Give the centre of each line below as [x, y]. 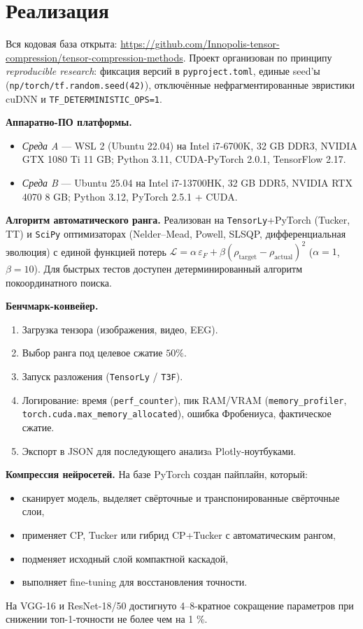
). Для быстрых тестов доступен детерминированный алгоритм [168, 269]
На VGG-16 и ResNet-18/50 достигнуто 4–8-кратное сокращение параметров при [180, 605]
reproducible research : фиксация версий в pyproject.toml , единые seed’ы [163, 71]
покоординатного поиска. [59, 282]
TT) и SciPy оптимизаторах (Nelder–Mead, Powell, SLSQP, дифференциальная [176, 233]
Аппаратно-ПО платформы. [69, 122]
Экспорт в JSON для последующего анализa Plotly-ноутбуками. [159, 450]
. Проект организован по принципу [257, 57]
